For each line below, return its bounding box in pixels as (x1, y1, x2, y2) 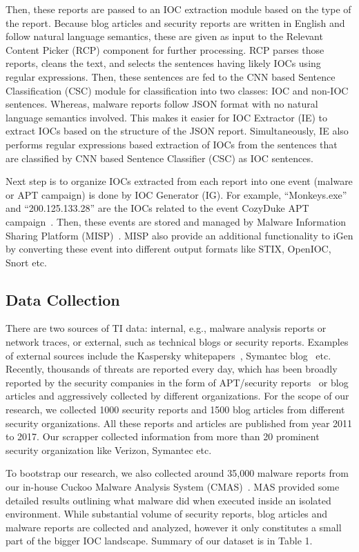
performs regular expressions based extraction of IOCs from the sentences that (6, 137, 338, 151)
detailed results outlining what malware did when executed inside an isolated (6, 493, 331, 507)
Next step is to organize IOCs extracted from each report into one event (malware (6, 174, 353, 188)
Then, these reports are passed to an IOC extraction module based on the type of (6, 2, 351, 16)
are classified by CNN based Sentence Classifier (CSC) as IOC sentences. (6, 150, 313, 165)
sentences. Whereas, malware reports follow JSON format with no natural (6, 97, 318, 111)
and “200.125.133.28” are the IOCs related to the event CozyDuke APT (6, 201, 309, 215)
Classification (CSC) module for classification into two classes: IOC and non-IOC (6, 83, 349, 97)
